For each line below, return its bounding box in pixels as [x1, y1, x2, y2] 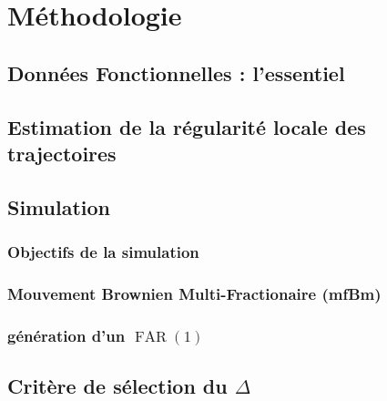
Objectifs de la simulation [7, 241, 199, 263]
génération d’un [7, 324, 126, 346]
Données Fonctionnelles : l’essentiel [7, 58, 345, 87]
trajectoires [7, 139, 117, 167]
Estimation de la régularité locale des [7, 112, 366, 140]
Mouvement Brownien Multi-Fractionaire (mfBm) [7, 282, 382, 304]
